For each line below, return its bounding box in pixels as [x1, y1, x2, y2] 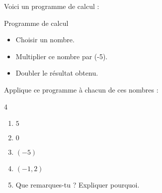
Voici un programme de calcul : [4, 1, 99, 11]
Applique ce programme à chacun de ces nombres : [4, 84, 159, 95]
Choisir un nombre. [15, 34, 75, 45]
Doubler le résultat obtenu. [15, 68, 98, 78]
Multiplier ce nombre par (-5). [15, 51, 108, 61]
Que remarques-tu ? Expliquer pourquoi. [15, 180, 140, 190]
